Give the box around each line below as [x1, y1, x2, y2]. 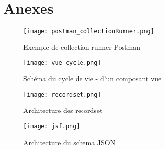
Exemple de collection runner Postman [23, 41, 140, 52]
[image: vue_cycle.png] [23, 59, 101, 67]
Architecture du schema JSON [23, 137, 116, 147]
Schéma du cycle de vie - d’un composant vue [23, 74, 162, 84]
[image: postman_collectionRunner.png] [23, 28, 154, 35]
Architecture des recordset [23, 105, 103, 115]
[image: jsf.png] [23, 122, 80, 130]
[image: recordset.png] [23, 91, 101, 98]
